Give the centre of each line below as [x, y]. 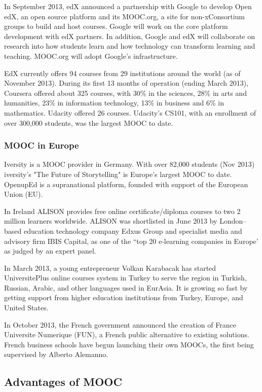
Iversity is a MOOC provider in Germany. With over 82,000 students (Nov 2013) [129, 164]
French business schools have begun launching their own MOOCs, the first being [129, 344]
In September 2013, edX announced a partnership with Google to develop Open [128, 6]
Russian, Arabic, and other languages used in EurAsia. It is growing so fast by [126, 287]
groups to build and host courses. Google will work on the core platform [116, 26]
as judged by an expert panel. [50, 251]
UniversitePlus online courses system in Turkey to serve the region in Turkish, [125, 278]
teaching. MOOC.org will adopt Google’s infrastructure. [91, 56]
